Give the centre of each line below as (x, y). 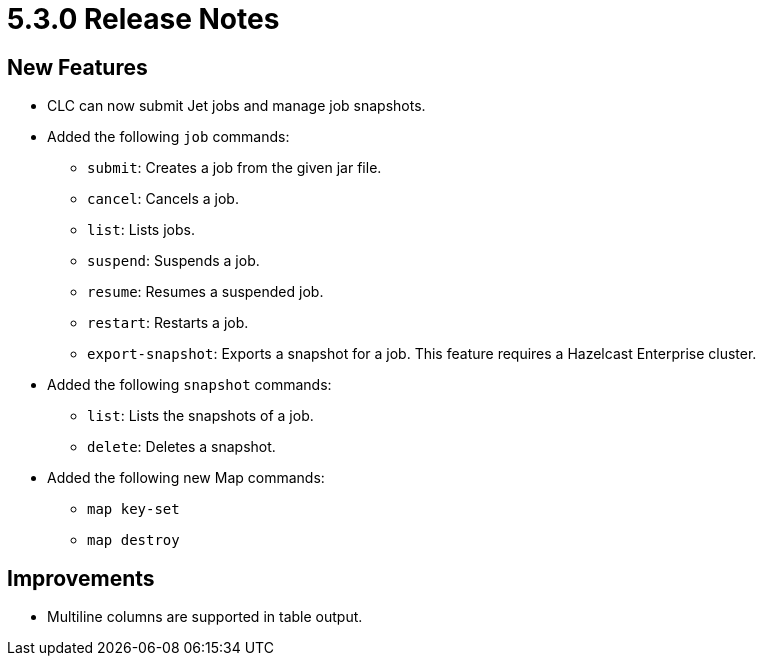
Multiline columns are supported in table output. (205, 617)
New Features (77, 67)
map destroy (133, 540)
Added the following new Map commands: (186, 478)
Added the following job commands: (168, 137)
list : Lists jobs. (141, 230)
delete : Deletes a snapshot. (181, 447)
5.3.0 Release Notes (143, 19)
